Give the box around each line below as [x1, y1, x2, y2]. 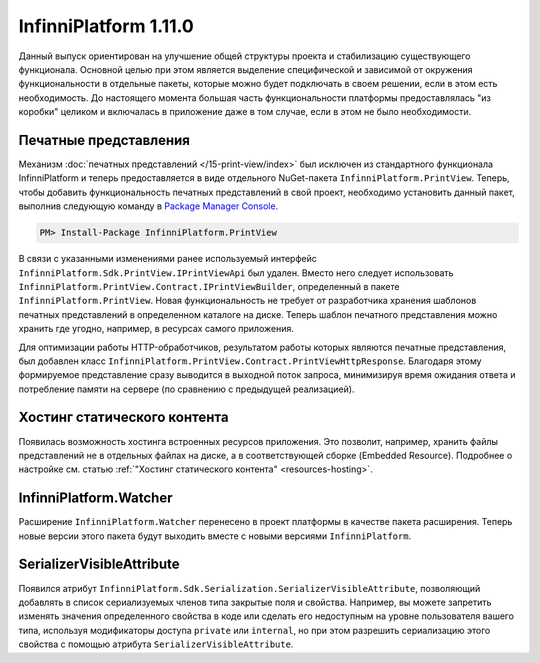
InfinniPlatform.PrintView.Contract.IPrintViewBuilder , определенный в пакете [18, 280, 400, 292]
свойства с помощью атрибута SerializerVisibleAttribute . [18, 638, 294, 650]
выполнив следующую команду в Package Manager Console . [18, 200, 279, 212]
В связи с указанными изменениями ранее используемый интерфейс [18, 253, 317, 265]
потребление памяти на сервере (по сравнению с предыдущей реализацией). [18, 383, 355, 395]
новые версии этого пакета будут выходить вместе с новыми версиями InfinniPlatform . [18, 530, 412, 542]
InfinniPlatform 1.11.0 [18, 15, 194, 37]
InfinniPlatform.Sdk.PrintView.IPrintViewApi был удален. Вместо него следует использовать [18, 266, 454, 279]
